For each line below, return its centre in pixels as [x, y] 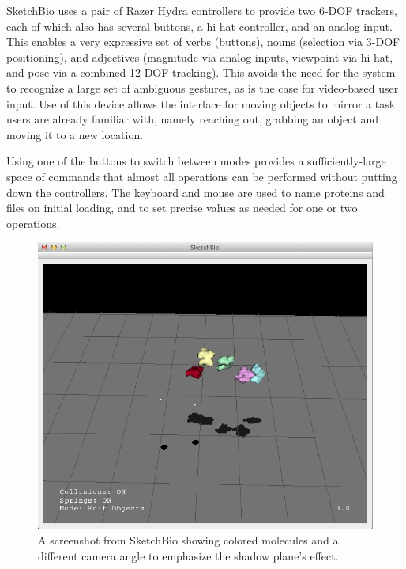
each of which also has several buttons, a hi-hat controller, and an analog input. [199, 26]
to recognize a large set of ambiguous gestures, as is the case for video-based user [203, 87]
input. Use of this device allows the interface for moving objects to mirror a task [201, 103]
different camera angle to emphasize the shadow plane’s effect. [188, 555]
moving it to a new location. [75, 134]
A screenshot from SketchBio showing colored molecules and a [188, 540]
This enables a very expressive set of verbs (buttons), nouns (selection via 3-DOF [203, 42]
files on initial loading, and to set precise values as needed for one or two [182, 208]
